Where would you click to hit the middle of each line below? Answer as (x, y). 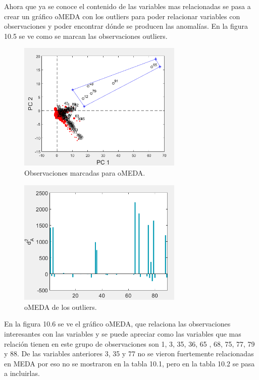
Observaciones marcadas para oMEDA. (85, 173)
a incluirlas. (22, 373)
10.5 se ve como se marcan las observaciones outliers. (86, 36)
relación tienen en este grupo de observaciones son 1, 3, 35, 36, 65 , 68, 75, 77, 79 (129, 343)
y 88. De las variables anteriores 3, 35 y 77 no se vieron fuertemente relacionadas (129, 354)
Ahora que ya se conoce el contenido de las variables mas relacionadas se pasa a (127, 6)
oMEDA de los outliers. (61, 307)
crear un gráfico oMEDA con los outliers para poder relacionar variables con (122, 16)
